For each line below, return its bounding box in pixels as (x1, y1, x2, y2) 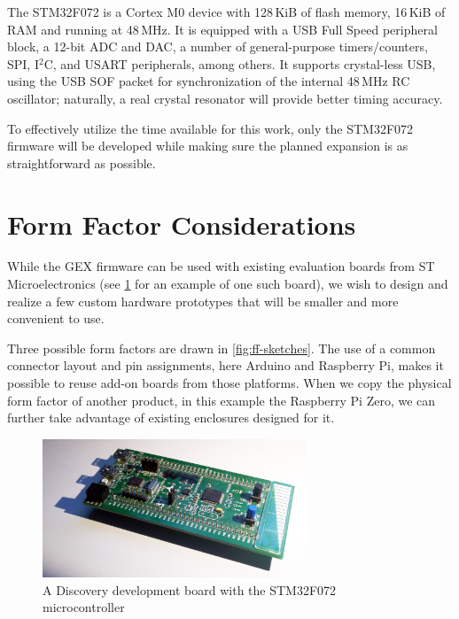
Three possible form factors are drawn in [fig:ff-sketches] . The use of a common (7, 338, 436, 357)
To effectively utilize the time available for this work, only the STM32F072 (7, 119, 414, 137)
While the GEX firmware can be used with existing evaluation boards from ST (7, 257, 435, 275)
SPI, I (7, 54, 39, 73)
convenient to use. (7, 309, 105, 328)
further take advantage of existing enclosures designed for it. (7, 408, 335, 427)
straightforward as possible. (7, 153, 156, 172)
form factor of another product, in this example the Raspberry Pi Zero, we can (7, 391, 436, 409)
